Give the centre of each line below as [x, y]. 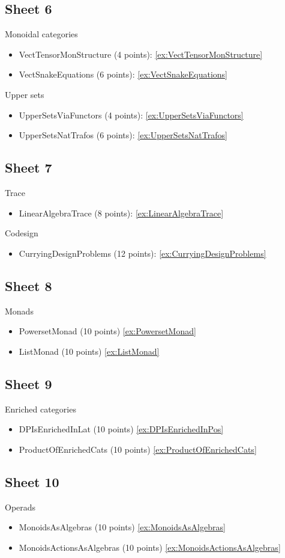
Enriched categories [40, 409]
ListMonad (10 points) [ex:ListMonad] [89, 351]
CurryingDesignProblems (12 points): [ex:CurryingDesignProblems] [142, 253]
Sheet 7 [28, 167]
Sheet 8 [28, 285]
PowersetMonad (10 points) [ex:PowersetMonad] [107, 331]
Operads [20, 507]
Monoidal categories [41, 34]
